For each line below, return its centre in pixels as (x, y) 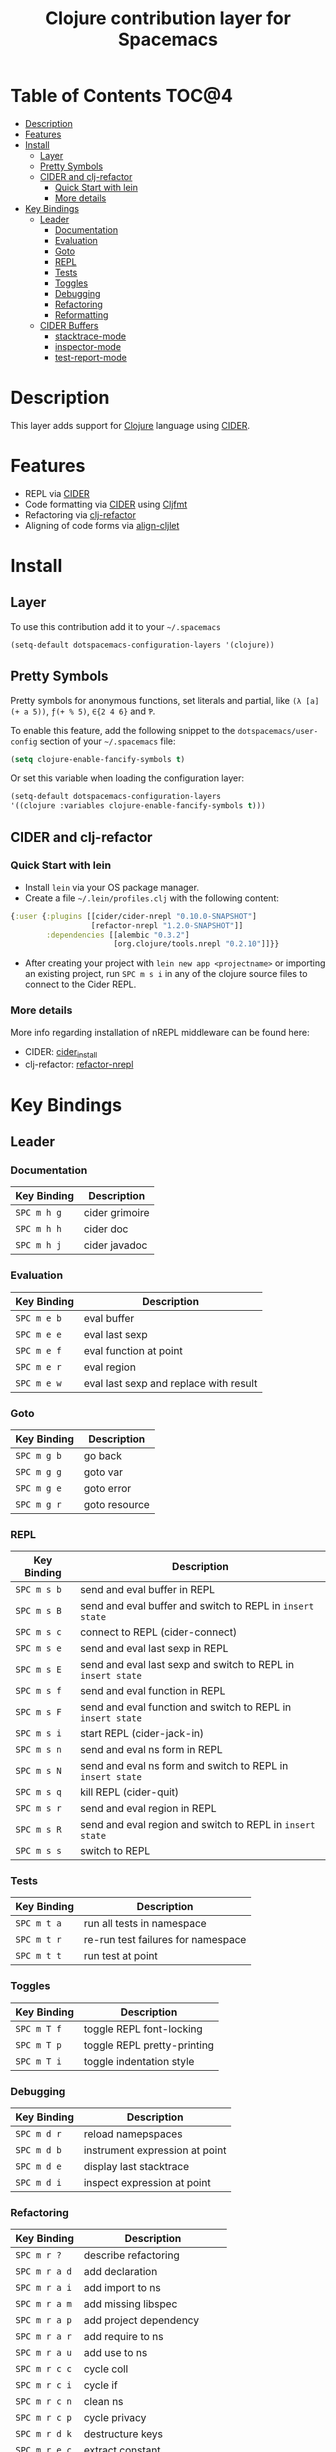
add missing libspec (130, 2304)
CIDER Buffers (69, 325)
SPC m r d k (44, 2434)
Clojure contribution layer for (168, 18)
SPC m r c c (44, 2369)
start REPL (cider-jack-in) (142, 1734)
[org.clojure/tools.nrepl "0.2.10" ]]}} (196, 944)
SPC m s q (38, 1792)
